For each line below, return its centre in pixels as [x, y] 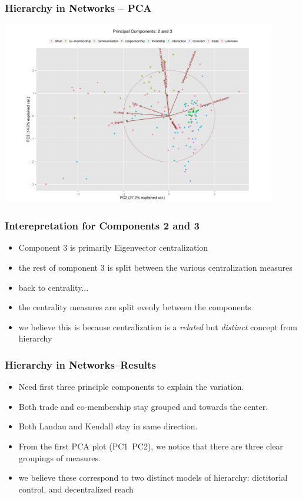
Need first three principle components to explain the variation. [131, 387]
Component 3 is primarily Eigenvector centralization [113, 247]
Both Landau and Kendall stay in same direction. [108, 426]
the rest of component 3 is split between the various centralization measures [155, 267]
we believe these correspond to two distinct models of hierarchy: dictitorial [153, 477]
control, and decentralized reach [76, 489]
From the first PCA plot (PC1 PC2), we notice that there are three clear [151, 446]
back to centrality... [54, 287]
